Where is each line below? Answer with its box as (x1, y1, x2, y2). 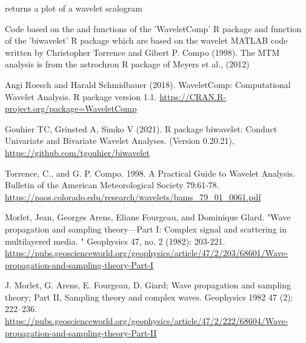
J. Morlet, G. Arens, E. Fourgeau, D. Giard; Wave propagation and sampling (5, 279, 291, 291)
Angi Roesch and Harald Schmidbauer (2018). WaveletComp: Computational (5, 78, 291, 90)
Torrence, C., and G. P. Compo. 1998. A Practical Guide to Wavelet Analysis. (5, 166, 295, 179)
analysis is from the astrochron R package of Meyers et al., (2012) (5, 58, 250, 70)
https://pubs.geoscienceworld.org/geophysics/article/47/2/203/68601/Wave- (5, 246, 288, 259)
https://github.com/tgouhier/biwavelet (5, 146, 150, 158)
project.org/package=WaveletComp (5, 102, 137, 115)
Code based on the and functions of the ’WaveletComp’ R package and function (5, 22, 302, 35)
